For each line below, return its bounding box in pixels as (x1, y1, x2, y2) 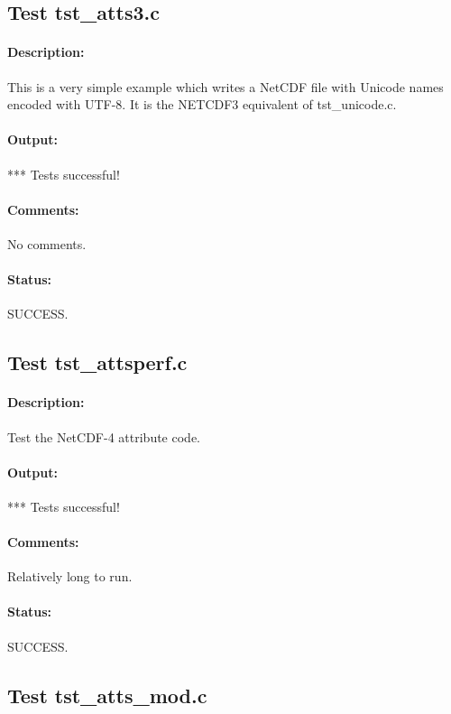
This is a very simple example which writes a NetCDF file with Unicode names (7, 77, 444, 96)
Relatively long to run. (7, 567, 133, 586)
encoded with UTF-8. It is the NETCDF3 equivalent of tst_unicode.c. (7, 95, 397, 114)
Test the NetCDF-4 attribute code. (7, 427, 200, 446)
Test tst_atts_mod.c (7, 681, 207, 709)
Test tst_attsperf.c (7, 348, 188, 376)
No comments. (7, 234, 87, 253)
